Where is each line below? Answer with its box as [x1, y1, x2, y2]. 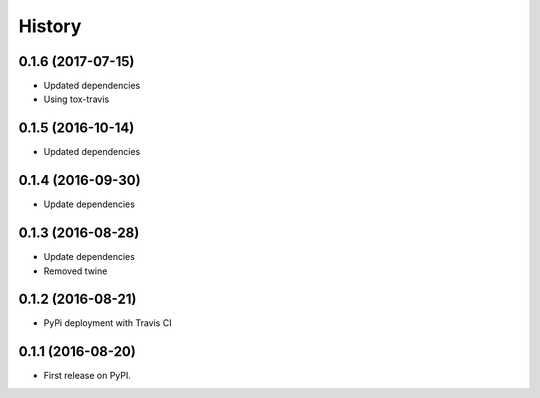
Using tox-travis [43, 93, 110, 105]
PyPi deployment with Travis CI [43, 317, 172, 329]
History [18, 15, 82, 37]
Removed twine [43, 265, 108, 277]
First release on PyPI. [43, 370, 132, 382]
